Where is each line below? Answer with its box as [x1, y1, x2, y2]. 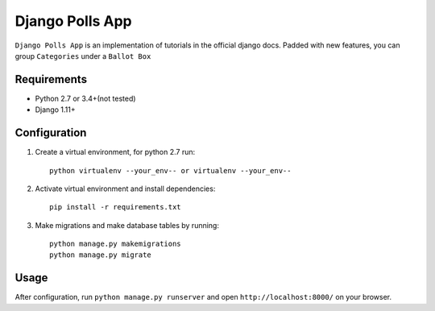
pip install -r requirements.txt [49, 202, 181, 212]
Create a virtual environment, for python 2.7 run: [35, 147, 196, 157]
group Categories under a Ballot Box [14, 51, 151, 60]
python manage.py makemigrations [49, 239, 181, 249]
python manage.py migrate [49, 251, 152, 259]
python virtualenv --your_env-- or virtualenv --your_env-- [49, 166, 292, 175]
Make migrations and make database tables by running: [35, 220, 219, 230]
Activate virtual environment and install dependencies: [35, 184, 216, 193]
